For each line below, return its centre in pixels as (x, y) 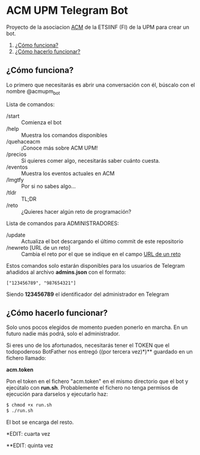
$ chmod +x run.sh (29, 405)
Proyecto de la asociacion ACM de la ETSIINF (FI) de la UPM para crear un (98, 27)
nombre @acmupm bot (33, 92)
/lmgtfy (15, 179)
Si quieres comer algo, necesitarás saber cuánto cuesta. (91, 160)
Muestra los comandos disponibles (64, 135)
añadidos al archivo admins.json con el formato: (66, 272)
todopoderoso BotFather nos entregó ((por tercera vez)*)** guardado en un (99, 352)
